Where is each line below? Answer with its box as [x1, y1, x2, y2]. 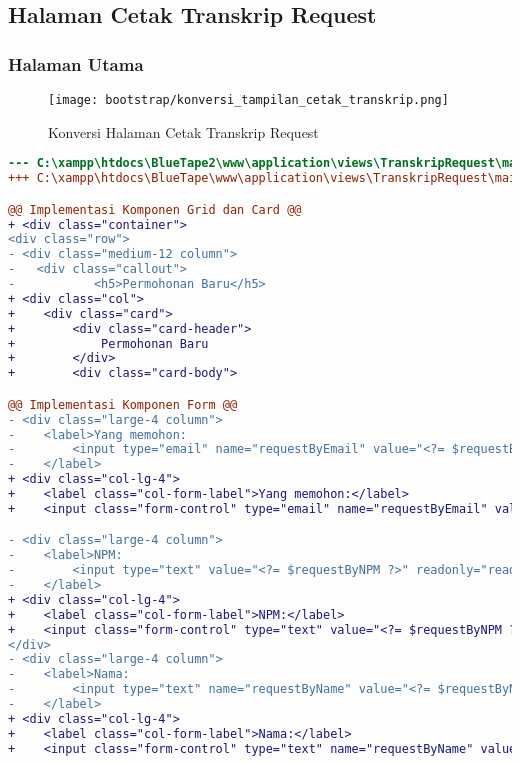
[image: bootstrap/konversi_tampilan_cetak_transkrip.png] [48, 93, 449, 107]
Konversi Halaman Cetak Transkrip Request [48, 121, 319, 142]
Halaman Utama [8, 51, 144, 76]
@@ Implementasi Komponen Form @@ [8, 397, 238, 412]
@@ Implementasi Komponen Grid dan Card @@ [8, 202, 302, 217]
